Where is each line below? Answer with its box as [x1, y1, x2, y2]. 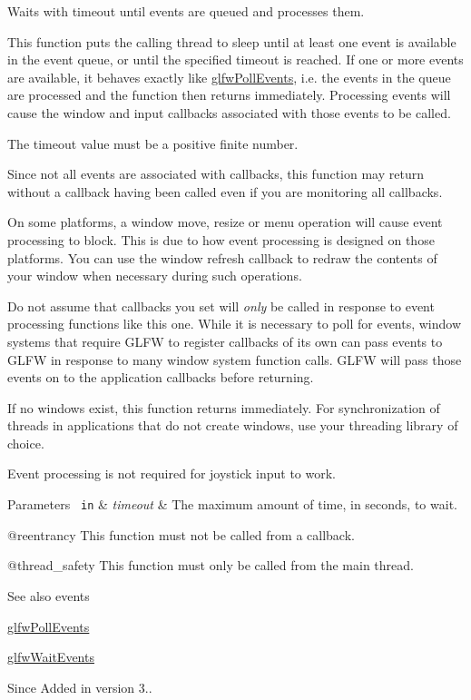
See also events [7, 586, 90, 605]
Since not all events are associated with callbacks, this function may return [7, 164, 424, 183]
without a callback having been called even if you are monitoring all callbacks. [7, 182, 443, 201]
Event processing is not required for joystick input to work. [7, 464, 336, 483]
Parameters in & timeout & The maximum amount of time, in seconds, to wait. [7, 495, 457, 514]
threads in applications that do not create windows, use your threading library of [7, 416, 458, 435]
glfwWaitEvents [7, 647, 94, 666]
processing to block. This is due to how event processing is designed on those [7, 230, 435, 249]
